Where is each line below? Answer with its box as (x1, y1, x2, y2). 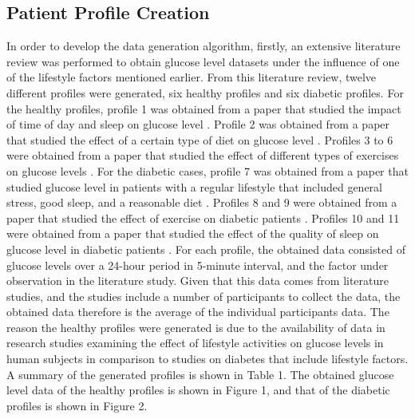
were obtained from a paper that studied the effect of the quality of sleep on (6, 225, 379, 242)
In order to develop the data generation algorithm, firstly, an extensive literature (6, 38, 401, 54)
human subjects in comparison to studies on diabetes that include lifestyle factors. (6, 350, 409, 367)
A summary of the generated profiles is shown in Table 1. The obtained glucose (6, 366, 394, 382)
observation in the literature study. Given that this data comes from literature (6, 272, 389, 289)
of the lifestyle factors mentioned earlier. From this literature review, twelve (6, 69, 377, 85)
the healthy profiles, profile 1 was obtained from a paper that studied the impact (6, 100, 401, 117)
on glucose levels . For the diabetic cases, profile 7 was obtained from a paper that (6, 162, 409, 179)
